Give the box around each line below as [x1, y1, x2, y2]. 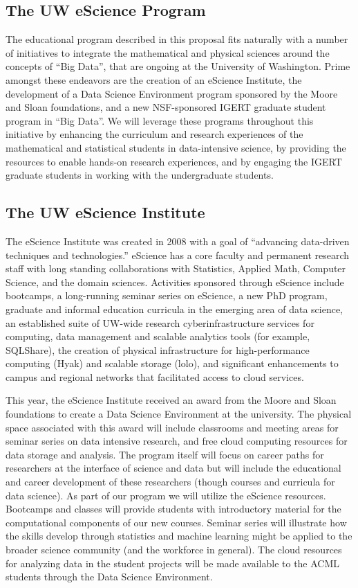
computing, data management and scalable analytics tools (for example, [6, 329, 310, 344]
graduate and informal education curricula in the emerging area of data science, [6, 301, 343, 316]
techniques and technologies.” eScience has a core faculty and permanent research [6, 247, 350, 262]
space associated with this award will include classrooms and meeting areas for [6, 420, 339, 434]
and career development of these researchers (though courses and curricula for [6, 474, 335, 489]
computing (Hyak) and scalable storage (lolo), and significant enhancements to [6, 356, 339, 371]
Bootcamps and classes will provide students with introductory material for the [6, 501, 341, 516]
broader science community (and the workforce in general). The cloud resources [6, 542, 342, 556]
